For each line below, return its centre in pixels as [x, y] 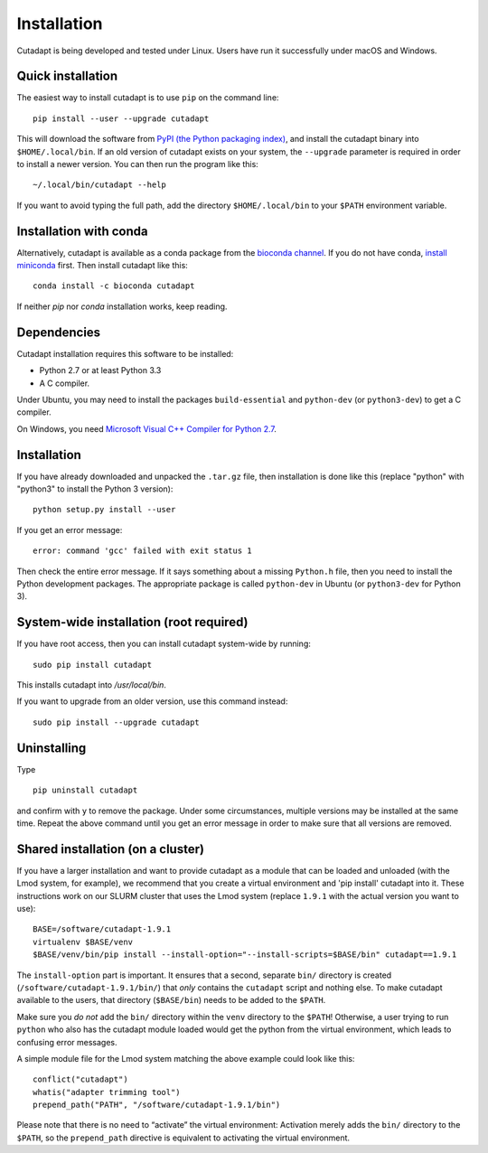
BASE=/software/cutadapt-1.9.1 [102, 929]
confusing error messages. [67, 1042]
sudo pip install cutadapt [93, 665]
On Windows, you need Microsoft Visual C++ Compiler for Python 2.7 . [147, 428]
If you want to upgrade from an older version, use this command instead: [152, 701]
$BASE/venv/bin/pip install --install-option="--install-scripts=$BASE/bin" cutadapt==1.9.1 [245, 955]
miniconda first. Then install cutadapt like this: [103, 266]
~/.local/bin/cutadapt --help [100, 185]
